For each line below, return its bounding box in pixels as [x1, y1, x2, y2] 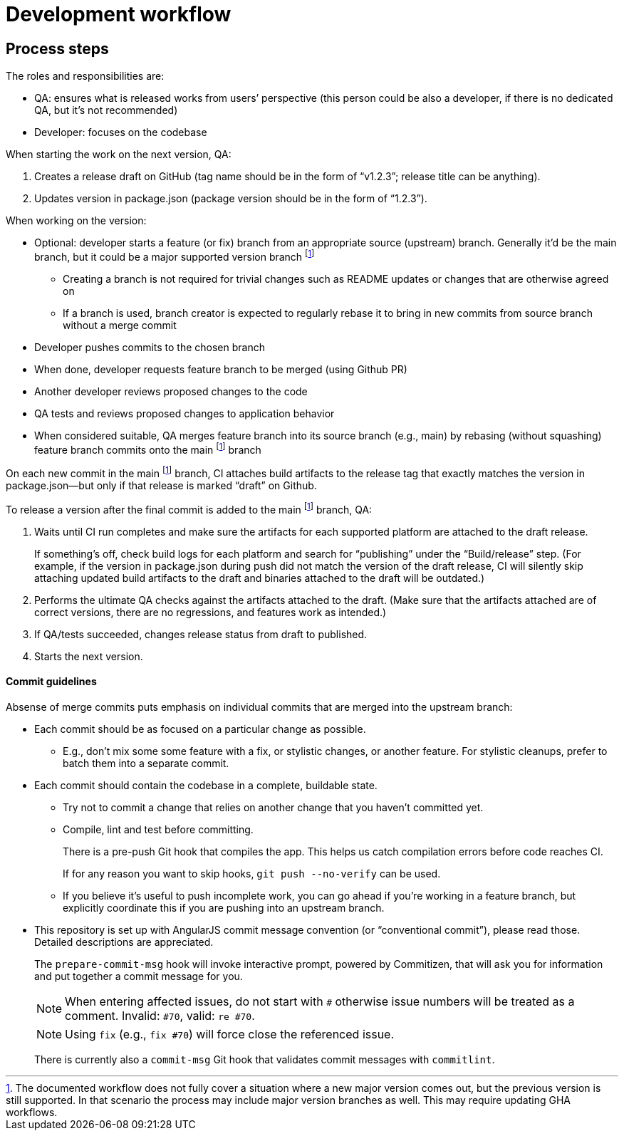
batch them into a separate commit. [63, 757, 229, 770]
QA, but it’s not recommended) [34, 104, 178, 117]
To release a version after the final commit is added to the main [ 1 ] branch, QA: [6, 501, 373, 516]
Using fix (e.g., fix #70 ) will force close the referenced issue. [65, 1027, 395, 1042]
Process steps [6, 39, 109, 58]
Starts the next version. [34, 650, 143, 662]
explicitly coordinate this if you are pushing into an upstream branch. [63, 902, 385, 914]
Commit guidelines [6, 675, 97, 688]
